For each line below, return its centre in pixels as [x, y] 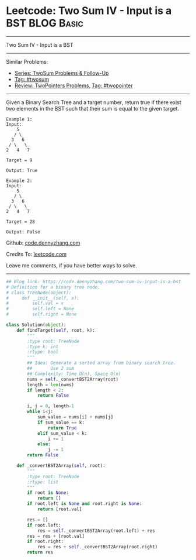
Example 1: [19, 119]
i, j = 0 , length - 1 [51, 406]
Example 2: [19, 181]
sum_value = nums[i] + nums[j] [75, 417]
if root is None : [48, 493]
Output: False [23, 232]
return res [40, 552]
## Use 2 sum [51, 369]
